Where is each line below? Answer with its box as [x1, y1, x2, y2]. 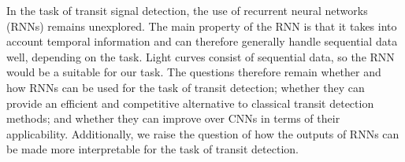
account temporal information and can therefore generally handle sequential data [6, 33, 398, 50]
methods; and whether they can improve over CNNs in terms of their [6, 110, 340, 127]
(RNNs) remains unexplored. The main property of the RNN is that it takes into [6, 17, 397, 34]
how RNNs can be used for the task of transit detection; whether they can [6, 79, 365, 95]
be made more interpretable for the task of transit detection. [6, 141, 299, 157]
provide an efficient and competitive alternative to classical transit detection [6, 94, 374, 111]
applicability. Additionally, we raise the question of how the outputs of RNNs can [6, 125, 399, 142]
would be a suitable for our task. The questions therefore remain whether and [6, 64, 381, 80]
